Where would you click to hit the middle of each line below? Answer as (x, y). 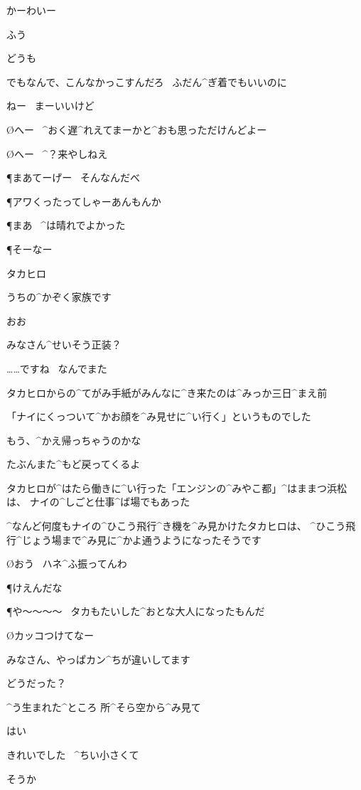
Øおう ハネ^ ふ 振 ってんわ (67, 564)
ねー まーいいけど (50, 106)
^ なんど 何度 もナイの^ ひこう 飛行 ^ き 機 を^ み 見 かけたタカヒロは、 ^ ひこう (176, 526)
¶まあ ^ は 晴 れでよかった (66, 225)
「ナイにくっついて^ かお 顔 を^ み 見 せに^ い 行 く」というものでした (159, 416)
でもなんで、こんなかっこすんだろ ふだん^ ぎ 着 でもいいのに (147, 81)
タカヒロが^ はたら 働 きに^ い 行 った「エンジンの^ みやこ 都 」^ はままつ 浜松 (177, 487)
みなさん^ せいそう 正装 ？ (64, 345)
